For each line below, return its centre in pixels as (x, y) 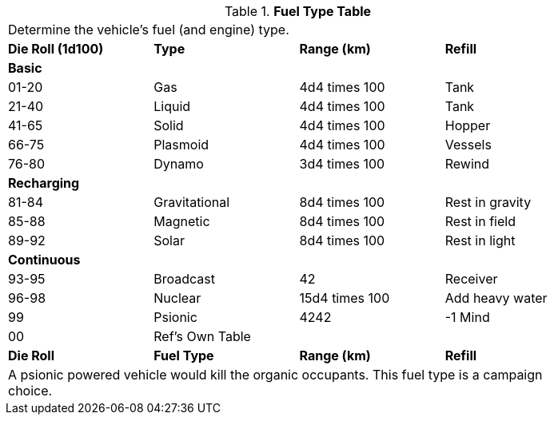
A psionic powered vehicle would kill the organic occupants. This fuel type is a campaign (275, 375)
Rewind (467, 164)
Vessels (468, 145)
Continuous (44, 260)
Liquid (172, 106)
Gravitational (192, 202)
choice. (30, 391)
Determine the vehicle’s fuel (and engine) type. (149, 30)
